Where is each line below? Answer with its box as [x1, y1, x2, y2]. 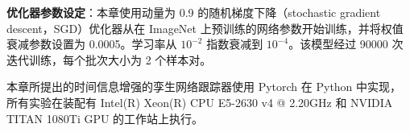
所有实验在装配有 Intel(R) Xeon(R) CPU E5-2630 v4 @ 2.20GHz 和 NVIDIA [6, 93, 393, 110]
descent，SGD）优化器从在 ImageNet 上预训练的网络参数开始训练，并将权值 [6, 19, 404, 36]
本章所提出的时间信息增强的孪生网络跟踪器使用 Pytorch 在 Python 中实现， [6, 78, 402, 95]
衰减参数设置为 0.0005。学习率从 [6, 35, 177, 52]
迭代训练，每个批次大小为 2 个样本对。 [6, 51, 212, 68]
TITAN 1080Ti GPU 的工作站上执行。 [6, 109, 204, 126]
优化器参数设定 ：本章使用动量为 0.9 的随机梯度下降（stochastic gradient [6, 4, 381, 20]
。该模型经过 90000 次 [288, 35, 404, 52]
